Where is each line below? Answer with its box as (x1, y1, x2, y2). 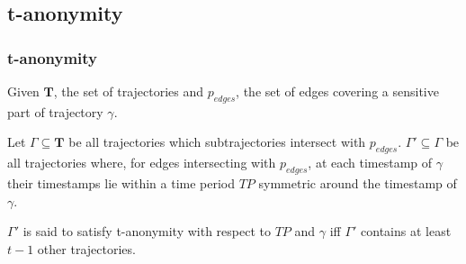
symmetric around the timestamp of (258, 173, 457, 192)
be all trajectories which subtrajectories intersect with (68, 132, 366, 151)
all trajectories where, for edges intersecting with (7, 153, 276, 172)
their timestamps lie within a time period (7, 173, 236, 192)
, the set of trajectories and (53, 82, 204, 100)
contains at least (361, 222, 452, 241)
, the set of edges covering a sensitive (236, 82, 439, 100)
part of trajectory (7, 102, 103, 121)
